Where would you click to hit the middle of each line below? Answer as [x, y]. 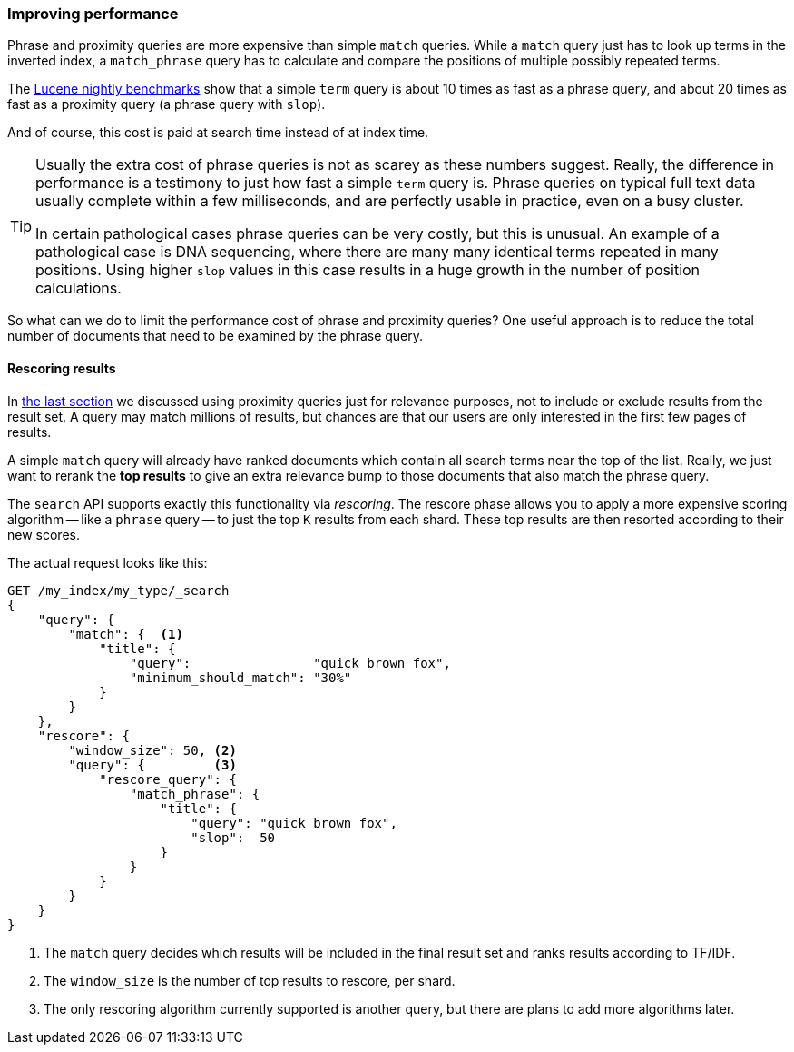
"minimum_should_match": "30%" [240, 677]
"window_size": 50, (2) [152, 750]
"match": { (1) [126, 634]
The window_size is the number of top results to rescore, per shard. [250, 980]
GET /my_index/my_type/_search [118, 590]
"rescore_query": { [168, 779]
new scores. [44, 534]
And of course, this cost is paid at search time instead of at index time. [218, 133]
